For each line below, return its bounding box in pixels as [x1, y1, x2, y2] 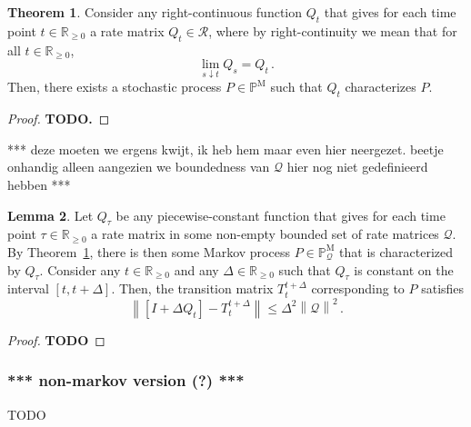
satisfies [421, 279, 465, 298]
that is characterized [339, 242, 454, 261]
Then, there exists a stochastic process [7, 77, 222, 96]
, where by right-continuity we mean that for [208, 21, 457, 40]
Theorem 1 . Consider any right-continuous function [7, 3, 303, 21]
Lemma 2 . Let [7, 205, 94, 224]
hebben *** [7, 174, 71, 194]
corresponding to [311, 279, 405, 298]
